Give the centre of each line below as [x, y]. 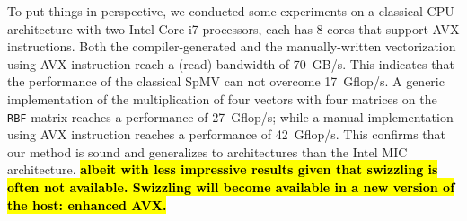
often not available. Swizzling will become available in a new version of [231, 187]
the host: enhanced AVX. [87, 204]
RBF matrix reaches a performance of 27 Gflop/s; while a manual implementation [230, 116]
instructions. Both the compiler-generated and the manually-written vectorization [232, 46]
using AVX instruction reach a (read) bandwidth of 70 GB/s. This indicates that [231, 63]
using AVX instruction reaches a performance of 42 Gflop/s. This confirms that [227, 134]
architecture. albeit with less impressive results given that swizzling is [223, 169]
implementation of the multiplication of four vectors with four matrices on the [222, 98]
